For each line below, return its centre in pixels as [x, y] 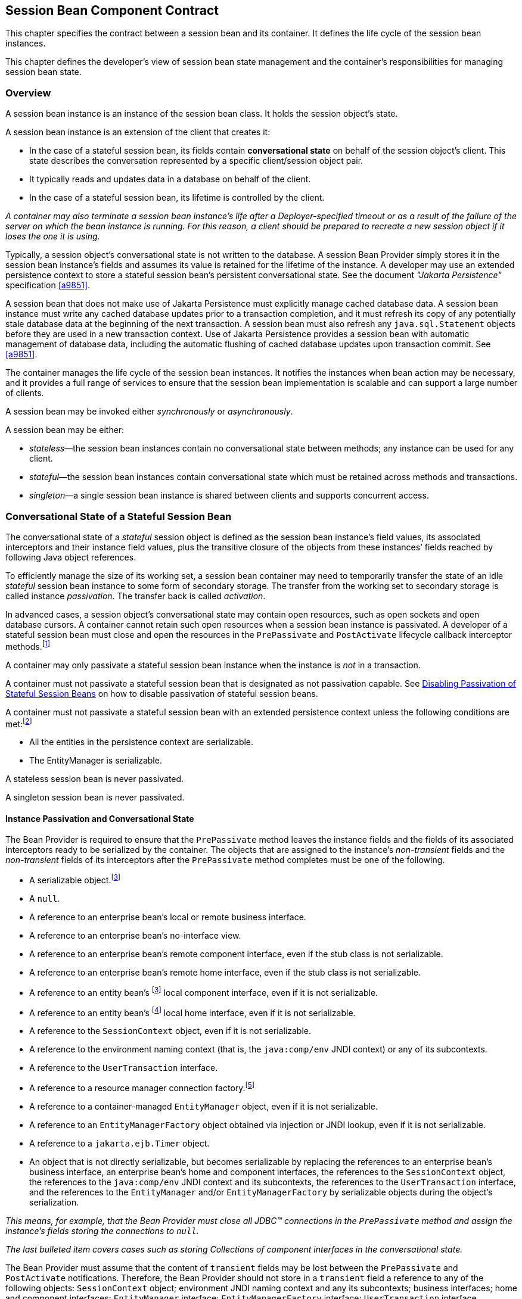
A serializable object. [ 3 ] [75, 879]
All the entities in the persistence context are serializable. [142, 742]
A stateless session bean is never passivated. [95, 779]
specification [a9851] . [48, 285]
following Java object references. [71, 557]
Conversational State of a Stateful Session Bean [119, 516]
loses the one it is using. [53, 236]
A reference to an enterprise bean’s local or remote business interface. [168, 917]
